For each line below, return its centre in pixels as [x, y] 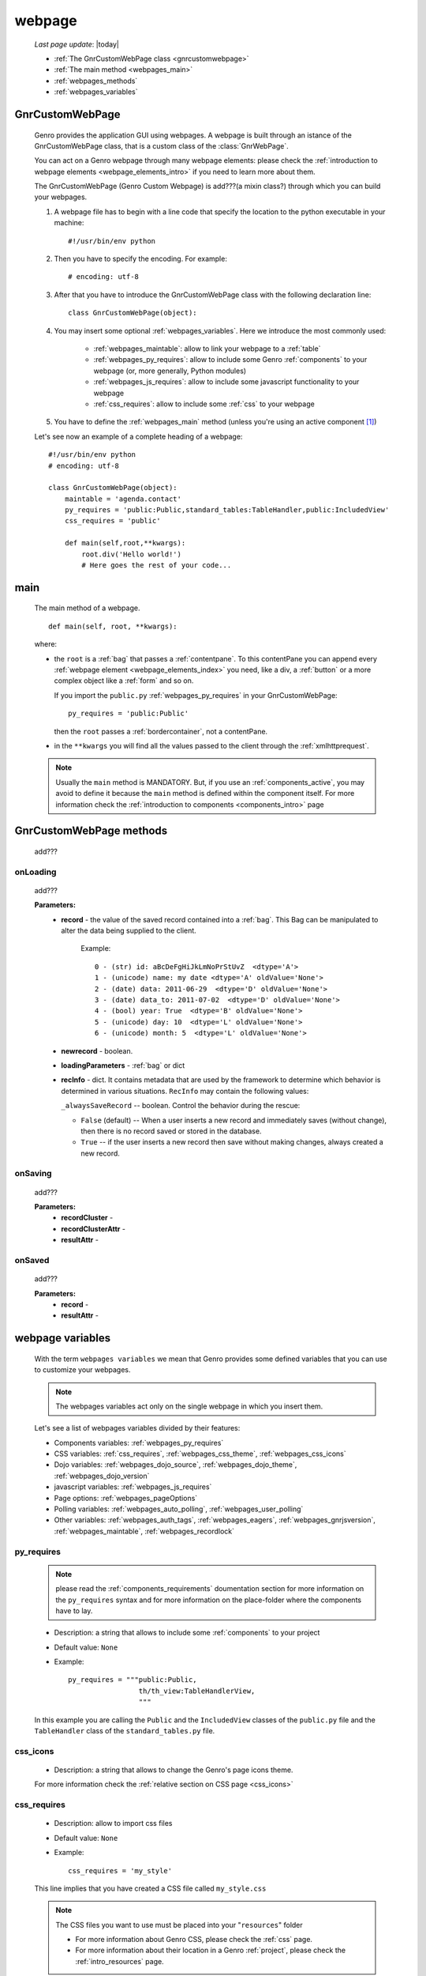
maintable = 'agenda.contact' [123, 499]
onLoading [35, 872]
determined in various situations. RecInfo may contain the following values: [185, 1091]
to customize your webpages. [82, 1370]
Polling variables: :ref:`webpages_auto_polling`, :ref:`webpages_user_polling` [179, 1509]
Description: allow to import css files [113, 1823]
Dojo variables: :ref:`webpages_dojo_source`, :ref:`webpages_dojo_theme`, [176, 1465]
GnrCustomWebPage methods [91, 831]
